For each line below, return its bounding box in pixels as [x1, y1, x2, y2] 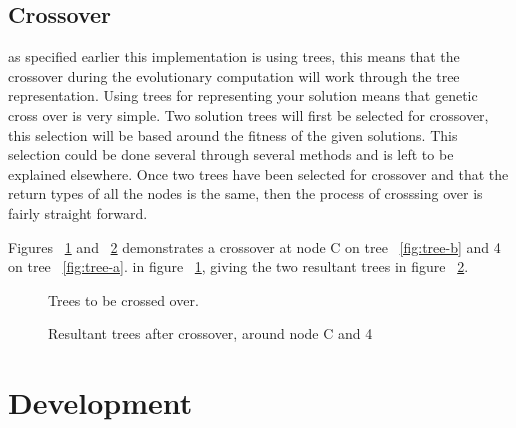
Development [8, 382, 193, 423]
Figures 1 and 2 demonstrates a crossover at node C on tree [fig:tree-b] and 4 [8, 236, 501, 257]
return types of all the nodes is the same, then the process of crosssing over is [8, 183, 483, 204]
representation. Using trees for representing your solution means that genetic [8, 85, 478, 106]
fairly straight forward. [8, 202, 148, 223]
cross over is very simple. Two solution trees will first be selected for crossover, [8, 104, 489, 125]
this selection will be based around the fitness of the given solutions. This [8, 124, 458, 145]
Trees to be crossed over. [48, 289, 199, 310]
